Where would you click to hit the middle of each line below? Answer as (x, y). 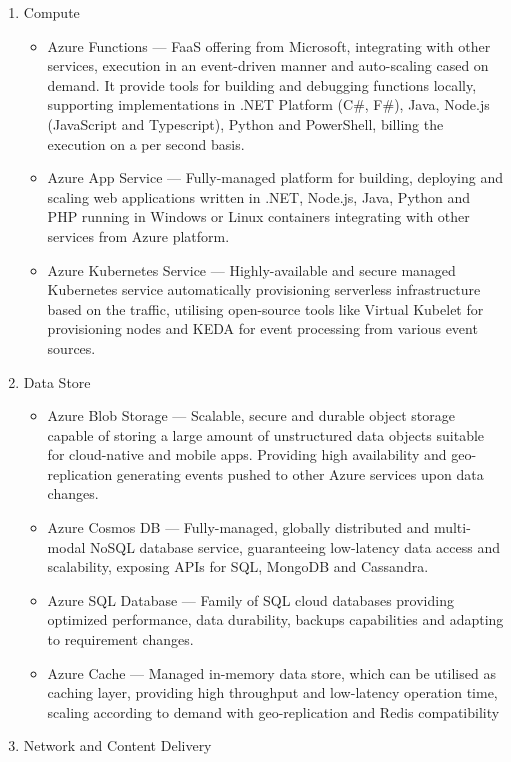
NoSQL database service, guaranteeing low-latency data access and (295, 546)
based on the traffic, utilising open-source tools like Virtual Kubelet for (265, 308)
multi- (452, 527)
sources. (71, 347)
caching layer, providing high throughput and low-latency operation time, (272, 692)
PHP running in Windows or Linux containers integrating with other (258, 216)
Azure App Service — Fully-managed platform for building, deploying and (275, 177)
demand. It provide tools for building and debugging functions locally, (262, 84)
